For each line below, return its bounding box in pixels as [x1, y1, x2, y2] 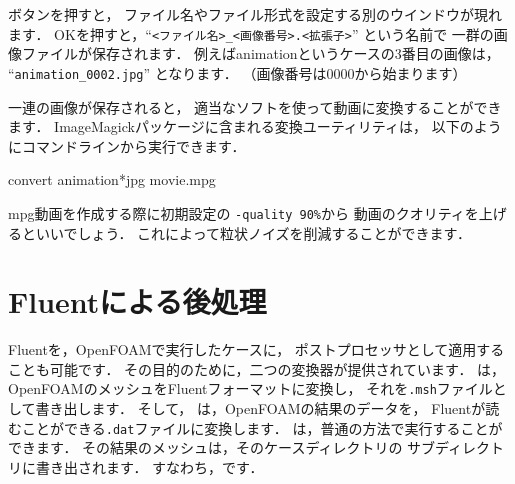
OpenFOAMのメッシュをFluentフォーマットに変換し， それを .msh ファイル [8, 378, 493, 399]
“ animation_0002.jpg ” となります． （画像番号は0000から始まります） [8, 62, 467, 83]
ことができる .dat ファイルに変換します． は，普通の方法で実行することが [21, 417, 503, 438]
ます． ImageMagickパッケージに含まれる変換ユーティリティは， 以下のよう [8, 116, 502, 137]
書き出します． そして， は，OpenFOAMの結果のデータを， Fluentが [35, 398, 486, 419]
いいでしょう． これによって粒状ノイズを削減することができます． [35, 222, 472, 243]
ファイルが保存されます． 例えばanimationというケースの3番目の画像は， [21, 43, 500, 64]
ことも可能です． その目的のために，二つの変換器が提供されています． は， [8, 358, 506, 379]
